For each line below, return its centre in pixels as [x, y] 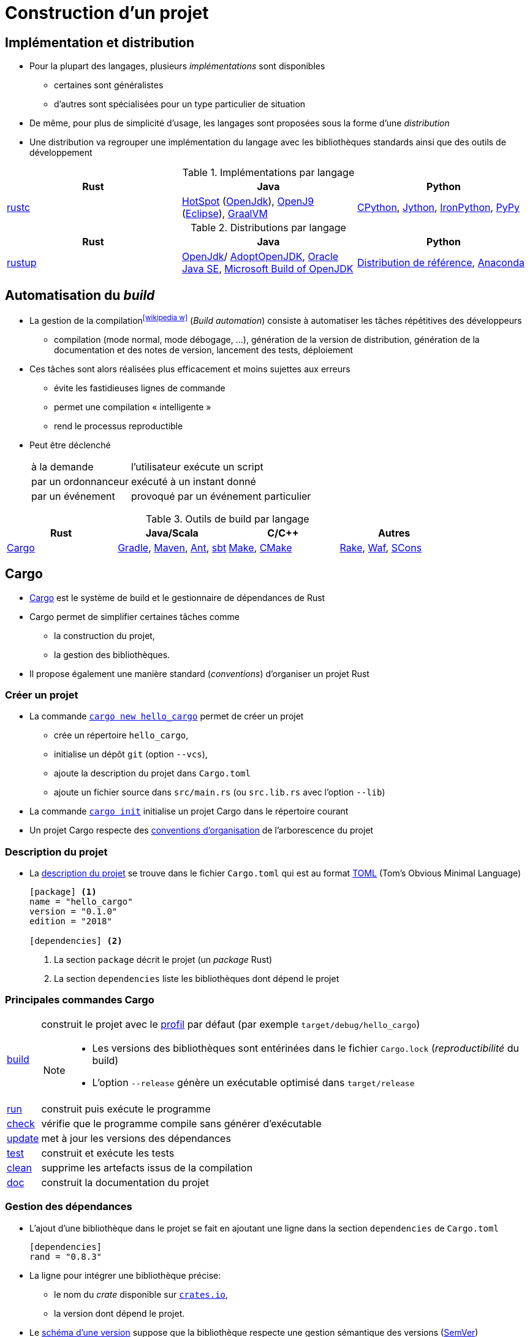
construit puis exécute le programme [126, 1109]
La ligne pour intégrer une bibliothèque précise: [125, 1275]
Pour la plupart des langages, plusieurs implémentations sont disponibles [177, 66]
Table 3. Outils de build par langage [228, 519]
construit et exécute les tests [108, 1153]
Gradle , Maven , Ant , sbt [172, 547]
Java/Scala [172, 533]
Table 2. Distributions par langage [268, 228]
